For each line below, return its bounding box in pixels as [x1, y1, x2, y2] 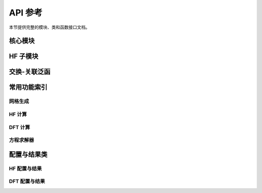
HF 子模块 [9, 52, 38, 61]
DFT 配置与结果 [9, 178, 46, 185]
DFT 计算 [9, 124, 30, 130]
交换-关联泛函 [9, 68, 50, 76]
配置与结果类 [9, 150, 48, 159]
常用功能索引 [9, 83, 48, 92]
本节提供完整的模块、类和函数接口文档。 [9, 24, 90, 30]
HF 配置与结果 [9, 165, 42, 172]
